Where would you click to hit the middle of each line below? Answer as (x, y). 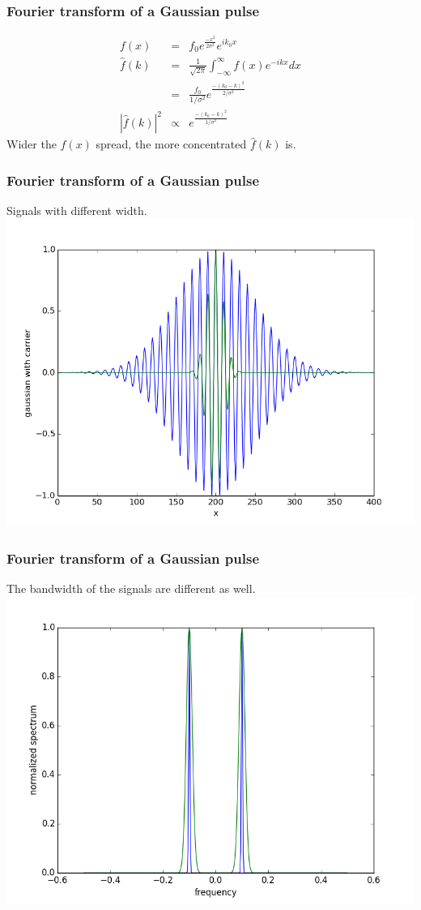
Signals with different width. (77, 210)
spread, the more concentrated (171, 144)
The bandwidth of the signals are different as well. (131, 588)
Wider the (32, 144)
